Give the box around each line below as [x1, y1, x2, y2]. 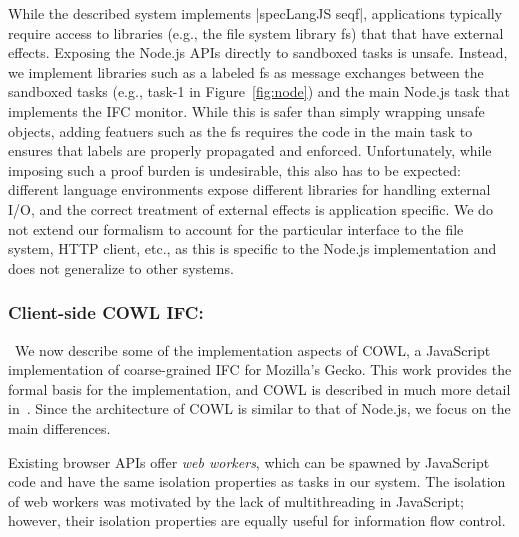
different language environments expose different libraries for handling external [8, 179, 491, 200]
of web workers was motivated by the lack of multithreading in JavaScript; [8, 490, 464, 511]
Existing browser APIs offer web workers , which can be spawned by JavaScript [8, 451, 490, 472]
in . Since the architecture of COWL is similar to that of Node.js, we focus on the [8, 398, 511, 419]
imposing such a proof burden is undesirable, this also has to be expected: [8, 159, 461, 180]
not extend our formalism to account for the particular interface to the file [8, 218, 464, 239]
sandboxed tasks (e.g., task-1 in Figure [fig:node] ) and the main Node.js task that [8, 81, 511, 102]
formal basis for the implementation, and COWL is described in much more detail [8, 378, 511, 399]
